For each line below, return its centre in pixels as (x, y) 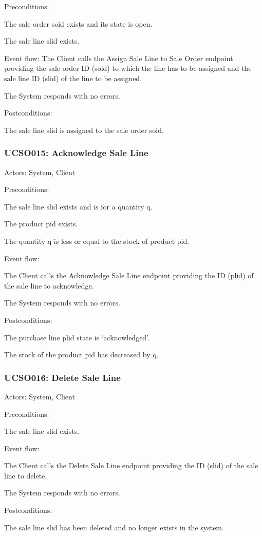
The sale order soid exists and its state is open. (78, 23)
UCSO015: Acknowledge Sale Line (76, 153)
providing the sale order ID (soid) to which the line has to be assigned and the (128, 68)
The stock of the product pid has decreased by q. (81, 355)
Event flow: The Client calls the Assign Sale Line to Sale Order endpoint (119, 58)
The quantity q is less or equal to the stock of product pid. (97, 241)
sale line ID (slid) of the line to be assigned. (73, 78)
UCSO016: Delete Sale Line (62, 377)
